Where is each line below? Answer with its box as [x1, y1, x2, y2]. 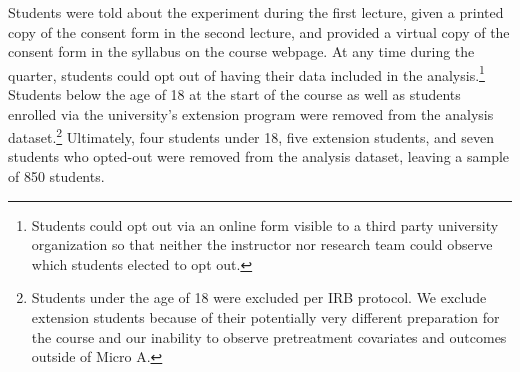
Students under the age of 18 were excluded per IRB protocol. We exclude [31, 287, 487, 308]
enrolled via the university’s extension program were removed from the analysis [8, 103, 494, 124]
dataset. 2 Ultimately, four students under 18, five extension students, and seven [8, 124, 494, 147]
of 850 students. [8, 166, 105, 187]
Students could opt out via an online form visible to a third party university [31, 214, 499, 235]
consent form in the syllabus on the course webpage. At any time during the [8, 41, 475, 62]
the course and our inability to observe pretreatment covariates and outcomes [31, 326, 507, 347]
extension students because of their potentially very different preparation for [31, 307, 500, 328]
